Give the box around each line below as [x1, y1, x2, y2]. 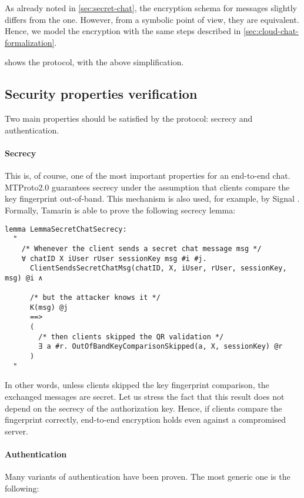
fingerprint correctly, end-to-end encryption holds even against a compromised [5, 413, 286, 426]
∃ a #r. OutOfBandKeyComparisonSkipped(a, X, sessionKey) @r [38, 342, 283, 351]
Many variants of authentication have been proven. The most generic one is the [5, 470, 290, 483]
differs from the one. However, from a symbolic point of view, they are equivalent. [5, 13, 299, 25]
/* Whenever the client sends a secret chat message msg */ [21, 244, 262, 253]
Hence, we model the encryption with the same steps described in [5, 25, 241, 37]
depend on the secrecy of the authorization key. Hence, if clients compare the [5, 402, 282, 414]
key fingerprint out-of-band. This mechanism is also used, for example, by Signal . [5, 192, 300, 205]
